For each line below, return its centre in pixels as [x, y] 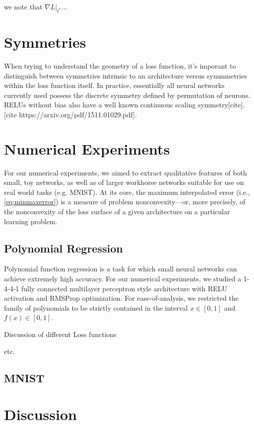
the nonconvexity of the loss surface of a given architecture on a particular [117, 211]
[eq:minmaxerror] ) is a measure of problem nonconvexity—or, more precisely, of [125, 202]
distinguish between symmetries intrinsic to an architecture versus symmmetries [126, 75]
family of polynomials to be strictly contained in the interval [96, 307]
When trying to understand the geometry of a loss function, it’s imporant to [120, 65]
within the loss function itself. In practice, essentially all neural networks [114, 85]
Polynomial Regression [63, 248]
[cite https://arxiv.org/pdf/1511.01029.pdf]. [70, 114]
